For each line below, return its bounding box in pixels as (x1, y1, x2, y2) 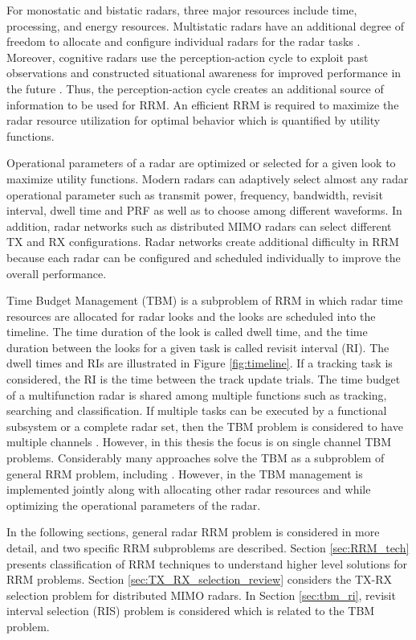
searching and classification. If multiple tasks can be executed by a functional (6, 402, 387, 419)
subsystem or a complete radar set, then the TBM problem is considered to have (6, 417, 403, 434)
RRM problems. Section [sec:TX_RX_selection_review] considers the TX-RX (6, 571, 392, 588)
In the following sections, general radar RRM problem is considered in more (6, 523, 380, 540)
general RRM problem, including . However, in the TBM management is (6, 465, 363, 482)
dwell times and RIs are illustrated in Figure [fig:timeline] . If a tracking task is (6, 355, 393, 371)
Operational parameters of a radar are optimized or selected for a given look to (6, 154, 396, 171)
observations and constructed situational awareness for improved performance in (6, 64, 402, 81)
